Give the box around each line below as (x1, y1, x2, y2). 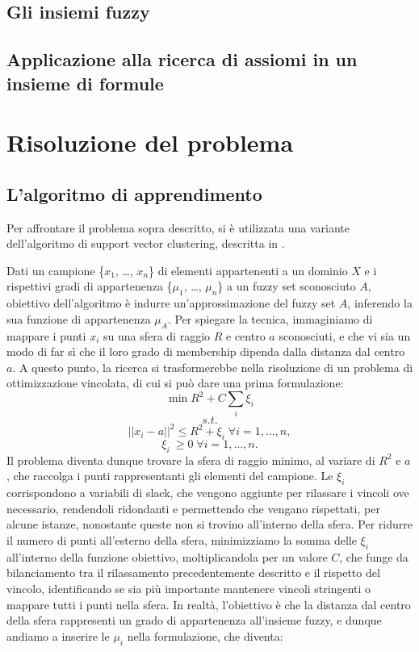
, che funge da (339, 548, 409, 565)
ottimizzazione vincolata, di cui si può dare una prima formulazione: (6, 374, 344, 391)
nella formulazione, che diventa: (127, 627, 283, 644)
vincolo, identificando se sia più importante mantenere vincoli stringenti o (6, 579, 371, 596)
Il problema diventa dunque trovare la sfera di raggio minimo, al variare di (6, 451, 375, 468)
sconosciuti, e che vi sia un (279, 327, 411, 344)
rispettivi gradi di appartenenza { (6, 278, 173, 295)
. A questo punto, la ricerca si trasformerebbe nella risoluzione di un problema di (12, 358, 413, 375)
